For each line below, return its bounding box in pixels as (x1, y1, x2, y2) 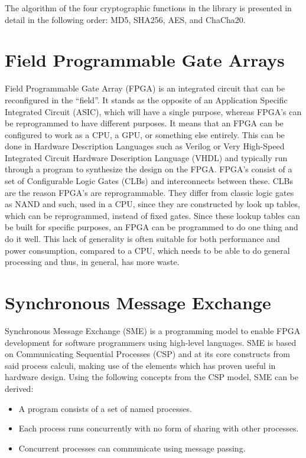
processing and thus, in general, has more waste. (5, 256, 180, 268)
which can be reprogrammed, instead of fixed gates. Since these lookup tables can (5, 209, 300, 221)
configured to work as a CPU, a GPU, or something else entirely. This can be (5, 128, 285, 140)
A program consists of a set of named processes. (18, 402, 192, 414)
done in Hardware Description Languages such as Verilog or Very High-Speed (5, 140, 285, 152)
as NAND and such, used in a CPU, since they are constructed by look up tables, (5, 198, 300, 210)
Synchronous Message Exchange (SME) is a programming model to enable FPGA (5, 324, 301, 336)
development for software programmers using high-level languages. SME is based (5, 336, 297, 348)
